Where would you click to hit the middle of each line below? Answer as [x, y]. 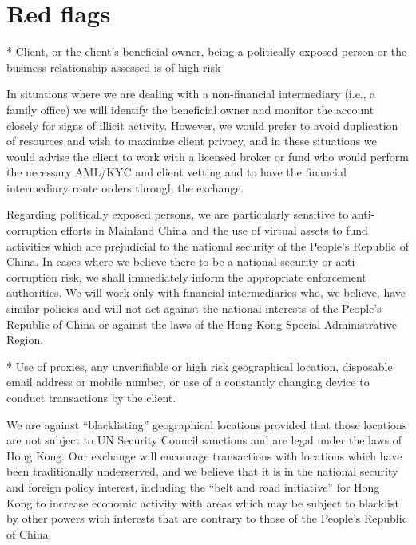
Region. [25, 340]
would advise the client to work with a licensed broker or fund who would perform [208, 156]
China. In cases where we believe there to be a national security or [169, 261]
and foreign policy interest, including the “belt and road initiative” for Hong [193, 486]
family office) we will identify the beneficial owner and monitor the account [190, 109]
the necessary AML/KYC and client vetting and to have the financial [176, 172]
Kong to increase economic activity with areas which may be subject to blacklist [203, 502]
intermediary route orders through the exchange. [125, 187]
